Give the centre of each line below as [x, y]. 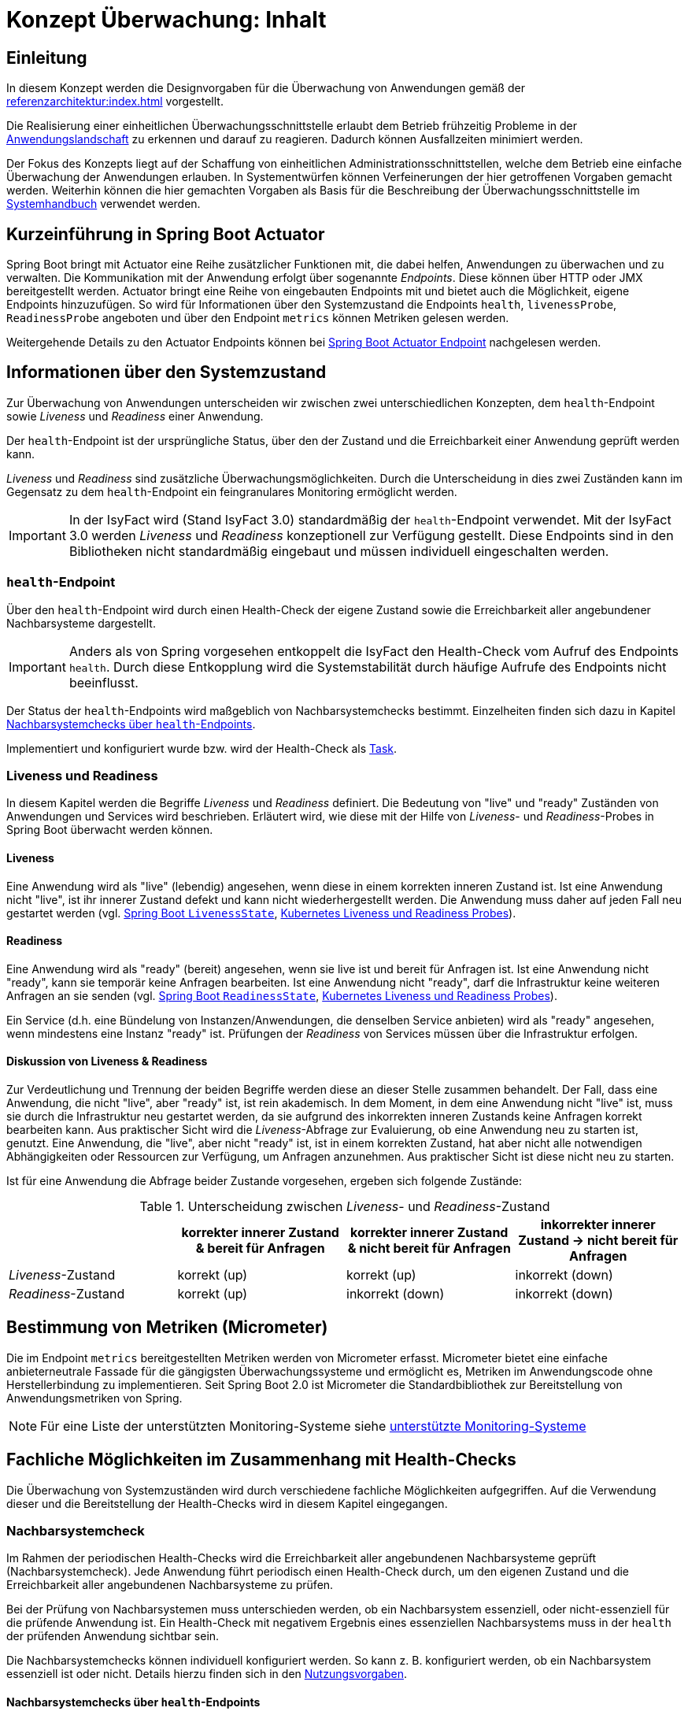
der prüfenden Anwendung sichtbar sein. [113, 1636]
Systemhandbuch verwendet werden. [104, 204]
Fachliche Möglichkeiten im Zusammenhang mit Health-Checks [261, 1460]
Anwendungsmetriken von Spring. [94, 1398]
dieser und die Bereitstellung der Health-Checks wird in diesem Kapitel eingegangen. [227, 1503]
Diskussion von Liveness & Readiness [107, 1061]
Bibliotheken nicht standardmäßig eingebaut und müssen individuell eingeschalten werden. [339, 551]
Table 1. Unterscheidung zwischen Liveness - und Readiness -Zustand [345, 1207]
